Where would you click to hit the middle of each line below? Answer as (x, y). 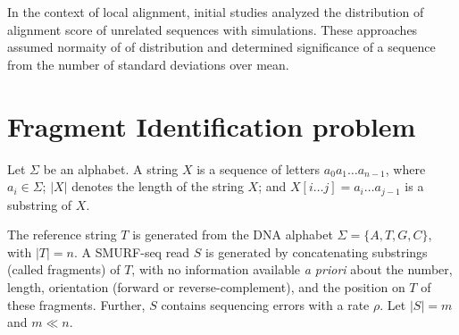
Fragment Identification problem (212, 126)
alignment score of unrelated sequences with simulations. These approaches (213, 29)
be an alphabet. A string (111, 168)
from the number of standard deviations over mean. (148, 64)
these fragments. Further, (76, 304)
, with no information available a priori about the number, (292, 269)
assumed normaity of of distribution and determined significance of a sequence (221, 47)
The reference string (62, 234)
